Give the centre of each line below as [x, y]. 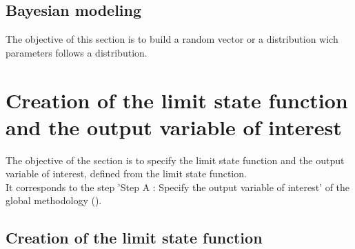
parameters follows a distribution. [77, 52]
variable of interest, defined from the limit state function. [126, 173]
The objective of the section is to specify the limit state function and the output [175, 160]
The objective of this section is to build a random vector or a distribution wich [172, 39]
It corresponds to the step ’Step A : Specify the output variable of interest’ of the [178, 187]
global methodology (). [54, 200]
